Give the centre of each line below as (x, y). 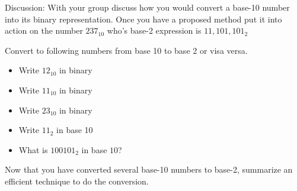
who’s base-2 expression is (154, 30)
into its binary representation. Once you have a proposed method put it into (143, 19)
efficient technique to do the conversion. (77, 181)
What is (33, 149)
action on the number (44, 30)
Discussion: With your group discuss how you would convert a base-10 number (147, 7)
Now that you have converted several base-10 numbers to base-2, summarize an (149, 169)
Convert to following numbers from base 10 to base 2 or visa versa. (126, 50)
